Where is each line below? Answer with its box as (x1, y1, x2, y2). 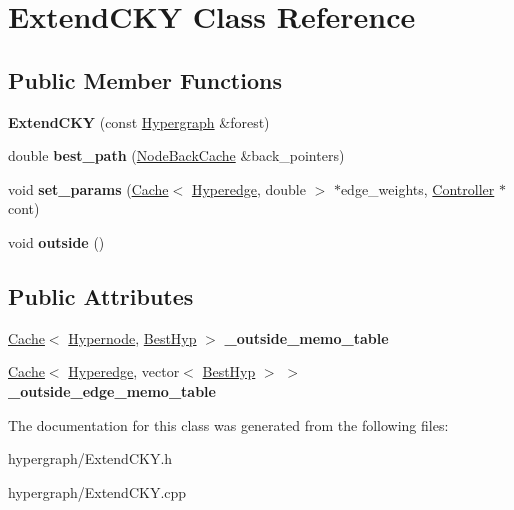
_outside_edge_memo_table (8, 380, 216, 401)
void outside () (8, 231, 105, 252)
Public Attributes (8, 280, 194, 311)
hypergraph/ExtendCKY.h (8, 448, 173, 469)
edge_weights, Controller (340, 178, 495, 199)
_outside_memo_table (224, 327, 389, 348)
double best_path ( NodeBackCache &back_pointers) (8, 145, 345, 166)
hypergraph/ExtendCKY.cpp (8, 481, 187, 502)
